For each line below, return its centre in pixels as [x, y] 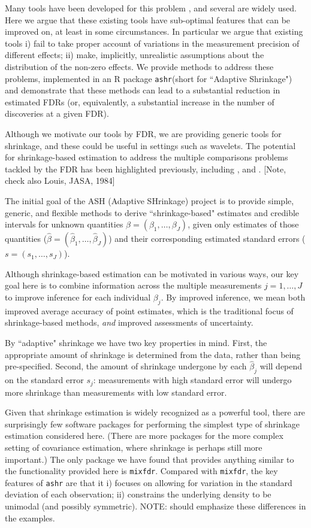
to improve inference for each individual [78, 297]
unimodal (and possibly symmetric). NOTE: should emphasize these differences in [155, 506]
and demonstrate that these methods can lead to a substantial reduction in [143, 90]
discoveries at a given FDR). [57, 113]
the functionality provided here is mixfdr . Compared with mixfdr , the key [141, 471]
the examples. [30, 518]
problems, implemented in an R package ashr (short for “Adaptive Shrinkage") [149, 78]
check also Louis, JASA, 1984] [60, 180]
